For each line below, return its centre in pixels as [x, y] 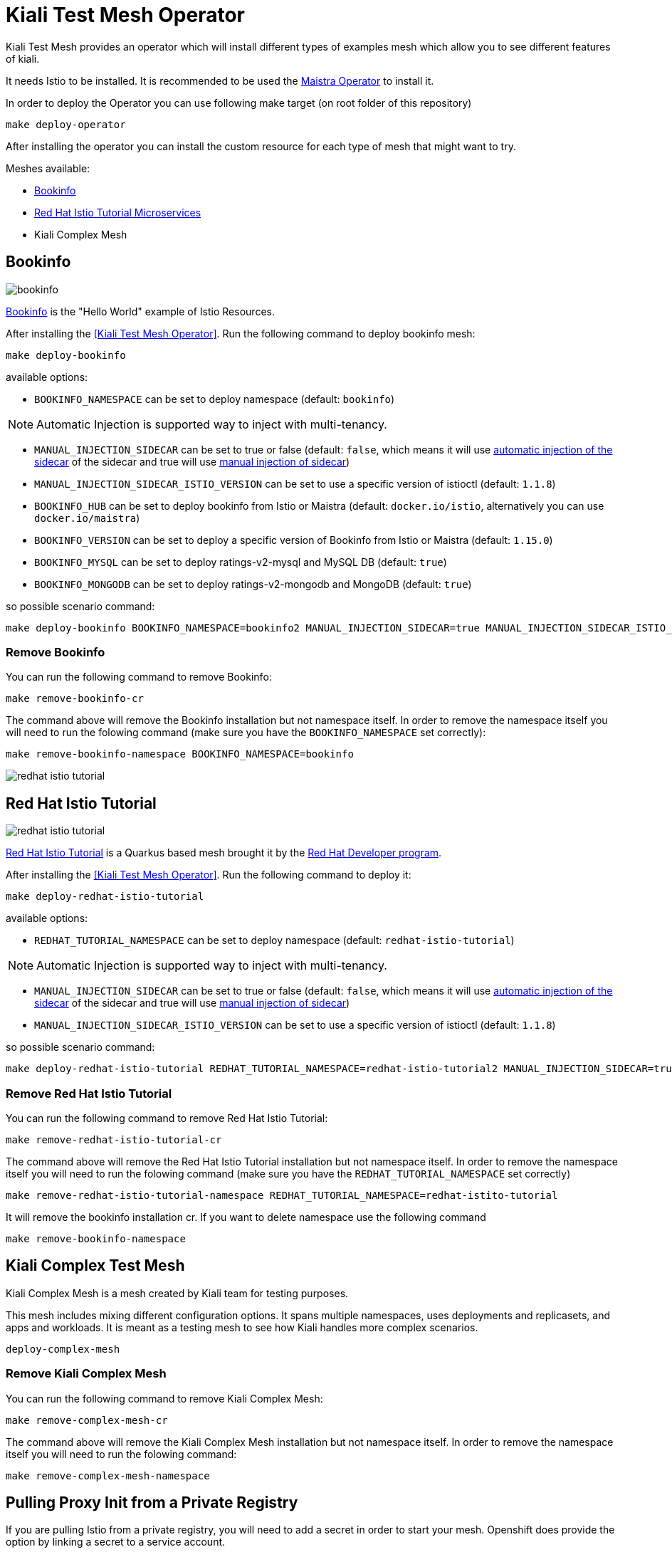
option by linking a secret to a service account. [116, 1542]
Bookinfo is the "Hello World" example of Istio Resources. [140, 311]
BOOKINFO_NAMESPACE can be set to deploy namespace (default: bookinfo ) [215, 399]
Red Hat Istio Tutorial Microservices [118, 212]
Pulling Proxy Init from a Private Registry [152, 1502]
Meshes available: [48, 168]
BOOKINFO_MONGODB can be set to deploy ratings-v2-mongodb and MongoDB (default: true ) [253, 584]
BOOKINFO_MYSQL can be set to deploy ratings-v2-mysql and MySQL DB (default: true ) [241, 562]
